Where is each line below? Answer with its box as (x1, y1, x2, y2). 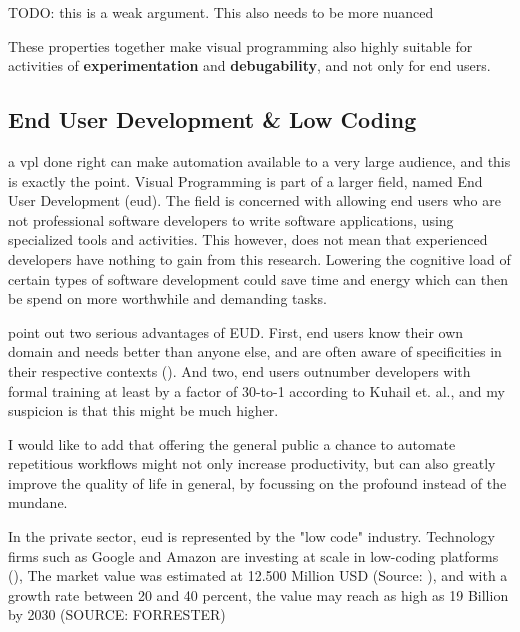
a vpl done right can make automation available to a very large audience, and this (8, 150, 511, 171)
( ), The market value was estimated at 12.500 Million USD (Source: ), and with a (8, 565, 508, 586)
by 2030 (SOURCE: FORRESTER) (8, 604, 226, 625)
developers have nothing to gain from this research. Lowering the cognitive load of (8, 248, 511, 269)
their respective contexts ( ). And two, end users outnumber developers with (8, 360, 471, 381)
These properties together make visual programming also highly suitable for (8, 35, 473, 56)
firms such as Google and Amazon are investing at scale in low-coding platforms (8, 545, 499, 566)
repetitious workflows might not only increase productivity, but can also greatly (8, 453, 496, 474)
